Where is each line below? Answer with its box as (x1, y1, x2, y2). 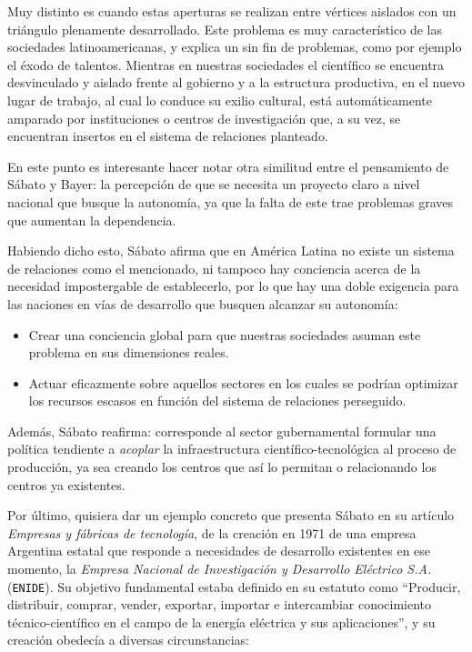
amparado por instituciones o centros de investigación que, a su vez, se (7, 108, 401, 127)
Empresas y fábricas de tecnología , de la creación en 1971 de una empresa (7, 523, 417, 542)
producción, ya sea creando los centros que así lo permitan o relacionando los (7, 457, 437, 476)
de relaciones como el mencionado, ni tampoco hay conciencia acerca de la (7, 258, 421, 277)
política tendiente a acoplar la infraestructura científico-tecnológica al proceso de (7, 439, 457, 458)
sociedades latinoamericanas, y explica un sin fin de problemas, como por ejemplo (7, 37, 462, 56)
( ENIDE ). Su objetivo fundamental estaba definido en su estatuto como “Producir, (7, 577, 461, 596)
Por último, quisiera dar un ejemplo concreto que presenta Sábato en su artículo (7, 506, 455, 525)
